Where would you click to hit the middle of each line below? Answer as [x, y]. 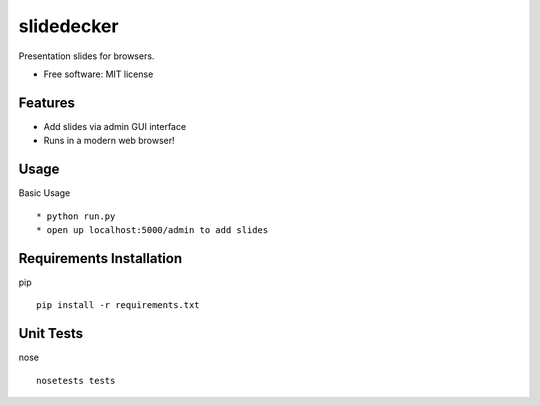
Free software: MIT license [98, 74]
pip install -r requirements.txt [118, 305]
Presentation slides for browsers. [86, 56]
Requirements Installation [100, 258]
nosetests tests [76, 380]
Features [46, 102]
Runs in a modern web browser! [109, 141]
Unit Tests [51, 333]
